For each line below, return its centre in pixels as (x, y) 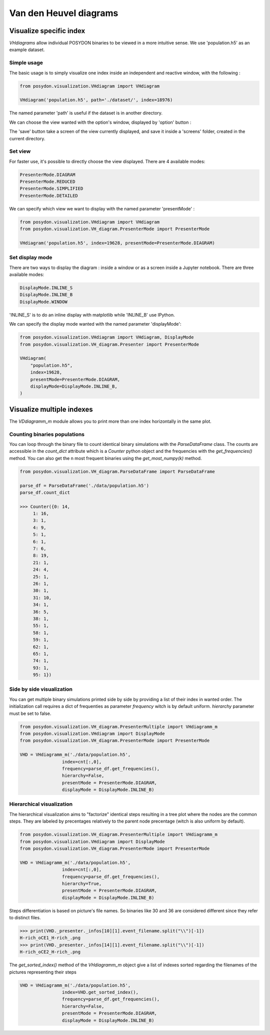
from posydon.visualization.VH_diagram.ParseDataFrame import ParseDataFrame (117, 471)
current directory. (27, 138)
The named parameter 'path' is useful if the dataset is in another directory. (86, 113)
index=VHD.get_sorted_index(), (100, 992)
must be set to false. (30, 713)
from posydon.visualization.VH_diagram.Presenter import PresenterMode (109, 344)
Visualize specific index (47, 31)
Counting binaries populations (47, 434)
